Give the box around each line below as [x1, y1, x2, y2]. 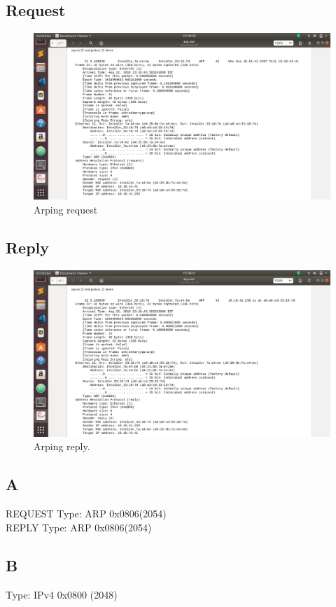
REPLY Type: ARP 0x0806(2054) [6, 519, 152, 534]
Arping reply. [34, 439, 90, 454]
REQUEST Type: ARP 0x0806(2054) [6, 506, 167, 521]
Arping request [34, 202, 98, 216]
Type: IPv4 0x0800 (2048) [6, 587, 118, 601]
